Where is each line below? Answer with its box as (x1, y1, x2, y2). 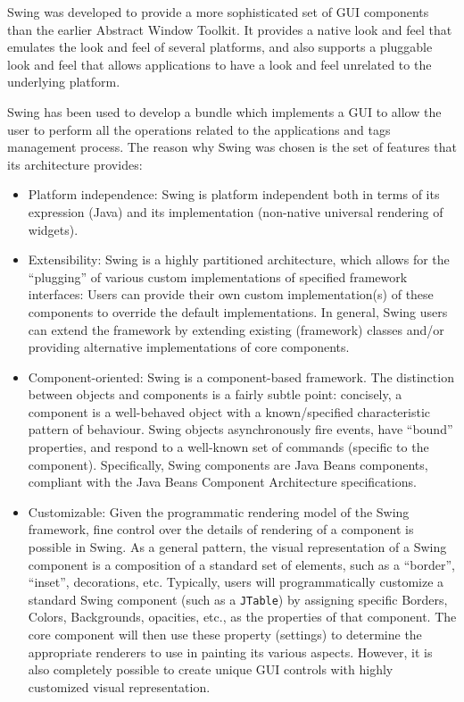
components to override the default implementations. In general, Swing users (28, 302, 448, 321)
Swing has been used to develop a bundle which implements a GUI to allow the (7, 102, 442, 121)
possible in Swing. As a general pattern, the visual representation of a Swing (28, 538, 447, 556)
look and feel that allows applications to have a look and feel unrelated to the (7, 54, 432, 73)
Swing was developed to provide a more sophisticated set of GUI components (7, 3, 429, 21)
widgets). (28, 220, 79, 238)
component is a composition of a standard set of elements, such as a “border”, (28, 555, 455, 573)
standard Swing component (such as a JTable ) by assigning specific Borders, (28, 589, 448, 608)
